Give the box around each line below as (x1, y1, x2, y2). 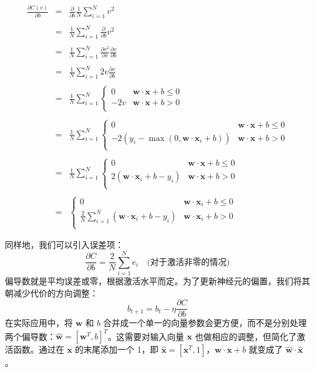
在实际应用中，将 (5, 316, 73, 329)
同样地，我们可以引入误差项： (5, 238, 124, 251)
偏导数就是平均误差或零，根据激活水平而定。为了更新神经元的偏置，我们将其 (5, 275, 310, 287)
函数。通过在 (13, 343, 64, 356)
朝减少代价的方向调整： (5, 286, 98, 299)
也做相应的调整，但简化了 (194, 330, 297, 342)
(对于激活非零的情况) (147, 258, 230, 267)
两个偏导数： (5, 330, 56, 342)
